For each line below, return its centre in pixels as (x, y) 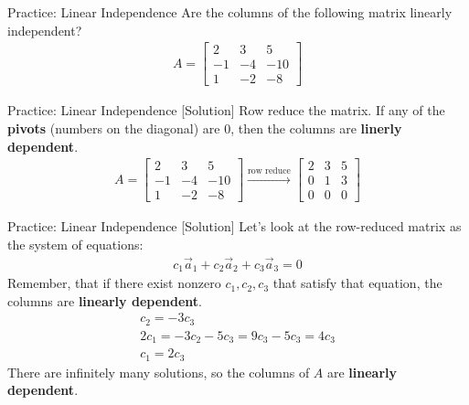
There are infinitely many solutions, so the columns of (159, 372)
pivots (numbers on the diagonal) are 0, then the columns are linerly (205, 128)
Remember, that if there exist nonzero (114, 283)
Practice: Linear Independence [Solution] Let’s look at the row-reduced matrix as (234, 226)
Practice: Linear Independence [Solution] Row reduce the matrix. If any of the (226, 110)
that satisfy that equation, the (357, 283)
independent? (45, 30)
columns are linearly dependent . (105, 300)
